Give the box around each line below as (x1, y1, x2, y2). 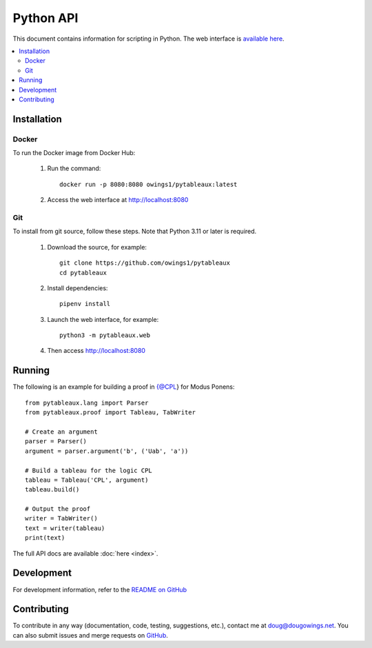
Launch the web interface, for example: (47, 315, 159, 323)
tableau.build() (25, 486, 80, 494)
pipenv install (59, 300, 111, 308)
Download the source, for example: (47, 243, 147, 251)
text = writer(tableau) (25, 524, 105, 532)
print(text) (25, 534, 65, 542)
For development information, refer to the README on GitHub (12, 585, 187, 594)
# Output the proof (25, 505, 91, 513)
